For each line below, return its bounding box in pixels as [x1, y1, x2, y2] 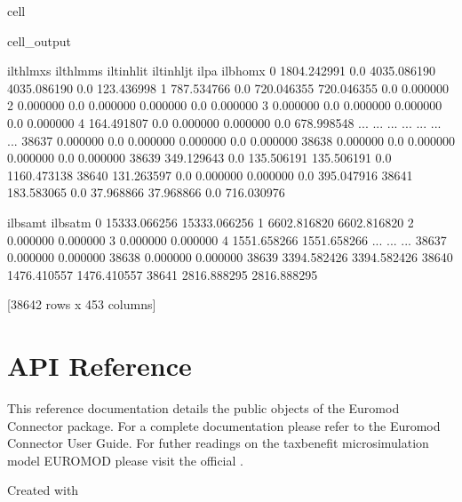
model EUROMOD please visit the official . [7, 450, 243, 469]
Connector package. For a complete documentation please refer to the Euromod [7, 416, 441, 434]
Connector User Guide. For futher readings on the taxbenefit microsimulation [7, 434, 429, 452]
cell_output [7, 31, 71, 50]
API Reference [7, 347, 192, 384]
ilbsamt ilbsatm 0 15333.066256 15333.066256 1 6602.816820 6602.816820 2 [7, 212, 414, 231]
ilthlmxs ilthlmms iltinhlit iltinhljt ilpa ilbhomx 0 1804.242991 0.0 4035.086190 [7, 61, 436, 80]
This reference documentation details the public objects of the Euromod [7, 399, 400, 418]
